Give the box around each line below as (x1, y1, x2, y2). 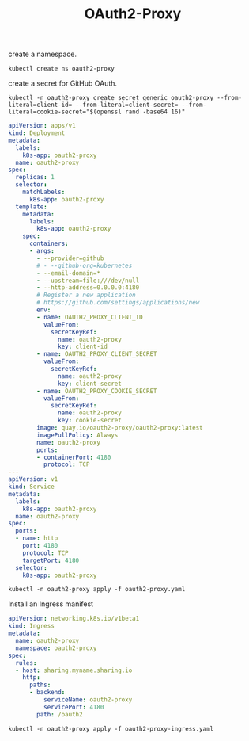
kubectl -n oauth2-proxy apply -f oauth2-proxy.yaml (8, 586, 186, 594)
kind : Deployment (8, 129, 66, 137)
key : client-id (58, 342, 108, 351)
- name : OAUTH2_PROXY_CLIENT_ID (36, 313, 144, 321)
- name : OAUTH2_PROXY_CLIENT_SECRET (36, 350, 157, 358)
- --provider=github (36, 254, 104, 262)
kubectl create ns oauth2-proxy (8, 65, 115, 73)
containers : (28, 239, 69, 248)
